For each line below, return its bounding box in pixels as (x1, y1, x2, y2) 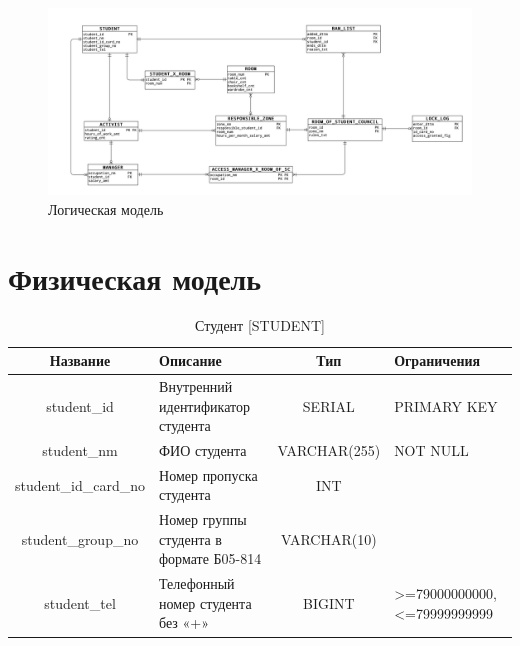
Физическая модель (8, 257, 262, 298)
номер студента (159, 592, 252, 613)
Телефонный (159, 573, 235, 594)
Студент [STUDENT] (195, 315, 325, 336)
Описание (159, 350, 222, 371)
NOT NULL (394, 439, 469, 460)
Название (49, 350, 111, 371)
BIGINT (302, 592, 355, 613)
